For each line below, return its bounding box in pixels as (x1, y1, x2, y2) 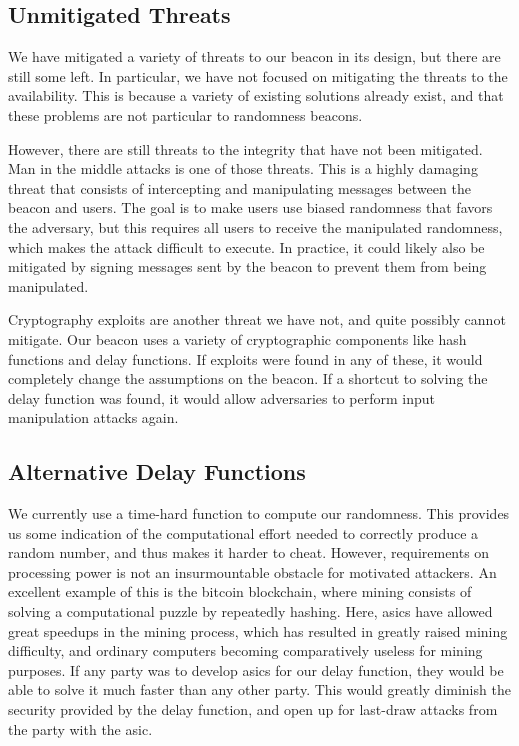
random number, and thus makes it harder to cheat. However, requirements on (8, 542, 490, 563)
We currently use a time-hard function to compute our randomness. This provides (8, 503, 510, 524)
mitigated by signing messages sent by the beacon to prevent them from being (8, 256, 487, 277)
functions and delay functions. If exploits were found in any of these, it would (8, 348, 483, 369)
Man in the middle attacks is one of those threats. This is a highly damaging (8, 158, 478, 179)
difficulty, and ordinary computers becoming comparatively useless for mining (8, 640, 483, 661)
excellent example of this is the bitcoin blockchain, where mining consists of (8, 581, 472, 602)
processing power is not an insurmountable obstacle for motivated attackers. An (8, 561, 497, 582)
